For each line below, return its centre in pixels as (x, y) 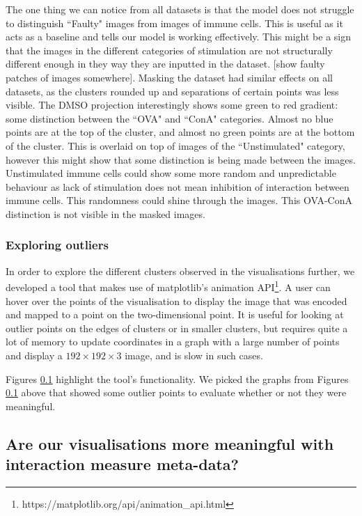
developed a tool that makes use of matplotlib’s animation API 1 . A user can (168, 286)
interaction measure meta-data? (122, 464)
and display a (34, 355)
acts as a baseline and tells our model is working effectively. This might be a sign (179, 37)
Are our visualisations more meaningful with (170, 443)
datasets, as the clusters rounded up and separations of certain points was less (172, 91)
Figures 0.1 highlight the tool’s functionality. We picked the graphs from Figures (177, 378)
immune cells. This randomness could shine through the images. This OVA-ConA (179, 200)
